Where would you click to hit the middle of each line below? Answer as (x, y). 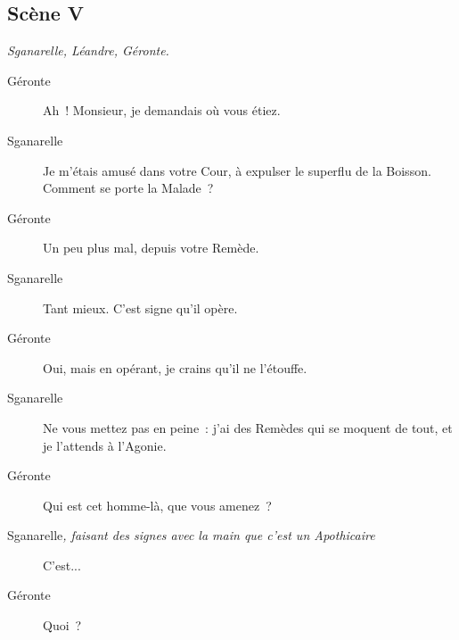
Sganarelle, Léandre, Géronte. (88, 50)
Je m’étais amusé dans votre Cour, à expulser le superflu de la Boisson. (237, 170)
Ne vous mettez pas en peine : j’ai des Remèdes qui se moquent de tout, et (248, 427)
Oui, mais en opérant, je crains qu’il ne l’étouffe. (175, 367)
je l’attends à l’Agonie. (105, 445)
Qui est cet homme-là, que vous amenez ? (157, 505)
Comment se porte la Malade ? (128, 188)
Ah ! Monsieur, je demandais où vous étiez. (162, 110)
